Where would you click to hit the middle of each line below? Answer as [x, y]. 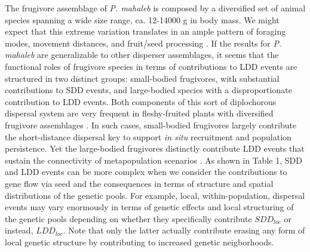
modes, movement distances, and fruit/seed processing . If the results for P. [143, 43]
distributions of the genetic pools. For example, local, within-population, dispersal [155, 195]
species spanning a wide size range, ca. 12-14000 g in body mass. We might [142, 19]
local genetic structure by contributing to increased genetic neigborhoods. [139, 242]
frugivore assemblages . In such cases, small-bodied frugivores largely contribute [151, 125]
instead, [19, 230]
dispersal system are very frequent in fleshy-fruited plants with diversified [139, 113]
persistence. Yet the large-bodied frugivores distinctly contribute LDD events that [155, 148]
